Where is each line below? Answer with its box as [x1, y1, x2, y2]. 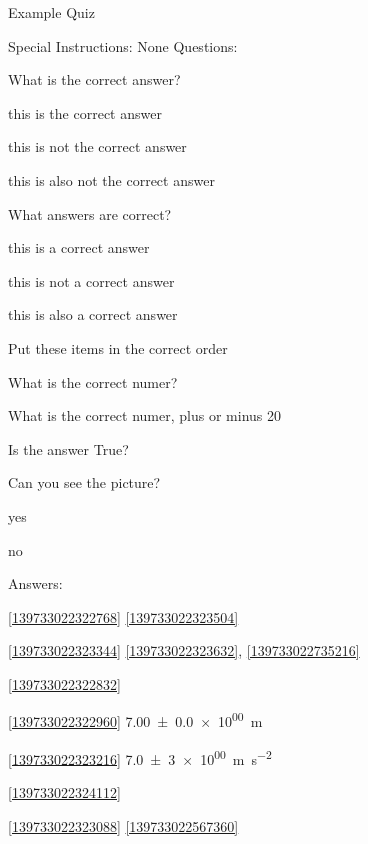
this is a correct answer [8, 237, 150, 258]
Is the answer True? [8, 438, 129, 459]
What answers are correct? [8, 203, 172, 224]
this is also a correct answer [8, 304, 178, 325]
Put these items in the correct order [8, 337, 228, 358]
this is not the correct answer [8, 136, 187, 157]
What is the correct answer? [8, 69, 181, 90]
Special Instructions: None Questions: [8, 35, 238, 56]
